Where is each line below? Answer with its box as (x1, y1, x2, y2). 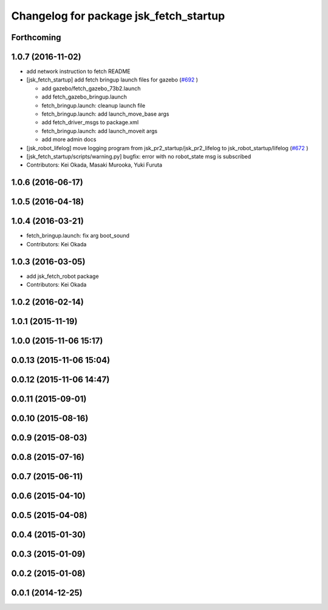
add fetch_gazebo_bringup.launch (41, 93, 128, 100)
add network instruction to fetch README (26, 68, 131, 75)
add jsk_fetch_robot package (26, 272, 100, 280)
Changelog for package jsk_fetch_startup (11, 9, 225, 23)
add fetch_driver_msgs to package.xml (41, 119, 139, 126)
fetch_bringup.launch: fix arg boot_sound (26, 232, 130, 240)
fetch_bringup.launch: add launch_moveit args (41, 127, 158, 134)
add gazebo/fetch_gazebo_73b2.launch (41, 85, 141, 92)
